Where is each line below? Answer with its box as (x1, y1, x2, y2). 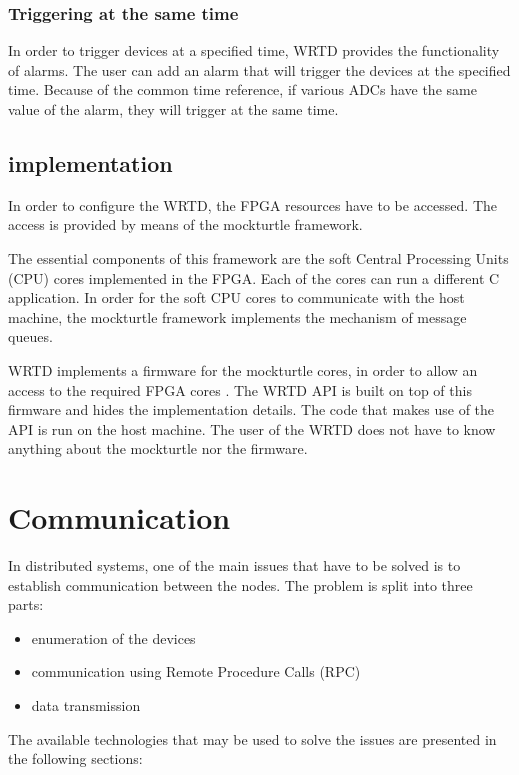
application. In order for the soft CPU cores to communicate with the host (8, 287, 465, 308)
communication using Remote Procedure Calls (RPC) (31, 661, 361, 682)
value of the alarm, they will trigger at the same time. (8, 99, 339, 119)
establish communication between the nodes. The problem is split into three (8, 574, 473, 595)
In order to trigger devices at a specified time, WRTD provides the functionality (8, 40, 500, 61)
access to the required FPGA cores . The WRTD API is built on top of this (8, 379, 472, 400)
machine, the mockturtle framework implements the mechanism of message (8, 306, 467, 327)
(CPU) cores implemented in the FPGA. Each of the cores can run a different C (8, 267, 500, 288)
